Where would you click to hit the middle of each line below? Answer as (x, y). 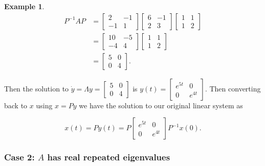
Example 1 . (24, 6)
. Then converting (233, 88)
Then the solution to (37, 88)
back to (16, 105)
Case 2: (19, 157)
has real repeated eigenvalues (109, 157)
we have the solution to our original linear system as (161, 105)
